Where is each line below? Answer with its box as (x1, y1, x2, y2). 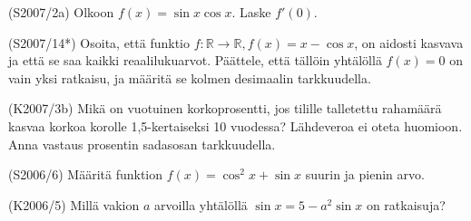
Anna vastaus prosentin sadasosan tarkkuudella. (8, 134, 276, 153)
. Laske (231, 3, 271, 21)
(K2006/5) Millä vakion (8, 195, 140, 214)
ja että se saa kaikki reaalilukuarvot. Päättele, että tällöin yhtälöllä (8, 51, 382, 70)
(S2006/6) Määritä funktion (8, 165, 163, 184)
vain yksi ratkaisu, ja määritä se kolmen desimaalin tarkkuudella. (8, 68, 371, 87)
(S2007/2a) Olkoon (8, 3, 114, 21)
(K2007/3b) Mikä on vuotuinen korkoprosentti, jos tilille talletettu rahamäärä (8, 99, 442, 118)
